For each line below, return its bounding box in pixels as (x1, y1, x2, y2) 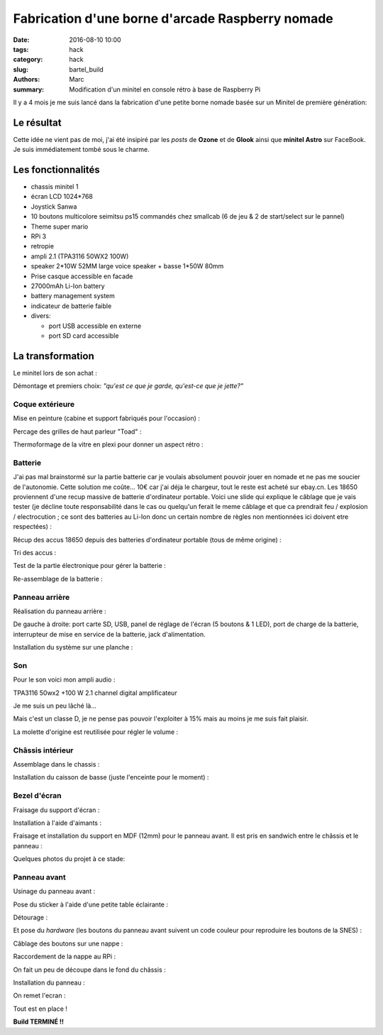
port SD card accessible (48, 331, 119, 340)
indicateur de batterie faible (30, 302, 112, 310)
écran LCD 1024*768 (30, 192, 94, 201)
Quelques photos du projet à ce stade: (13, 855, 126, 863)
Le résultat (13, 116, 62, 128)
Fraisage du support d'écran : (13, 806, 100, 814)
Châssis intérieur (13, 745, 74, 755)
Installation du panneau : (13, 978, 85, 987)
